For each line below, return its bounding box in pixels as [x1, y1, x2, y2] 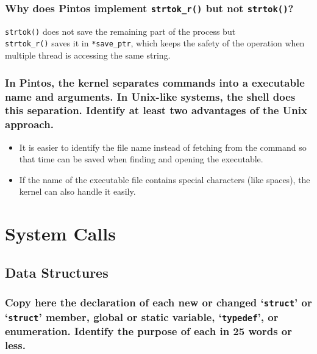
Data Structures [5, 262, 109, 281]
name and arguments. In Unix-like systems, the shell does [5, 88, 296, 104]
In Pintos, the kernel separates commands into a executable [5, 74, 305, 90]
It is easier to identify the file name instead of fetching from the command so [19, 140, 307, 153]
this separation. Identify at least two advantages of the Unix [5, 103, 307, 118]
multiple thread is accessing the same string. [5, 49, 171, 62]
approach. [5, 117, 54, 132]
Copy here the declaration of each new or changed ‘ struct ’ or [5, 295, 312, 310]
